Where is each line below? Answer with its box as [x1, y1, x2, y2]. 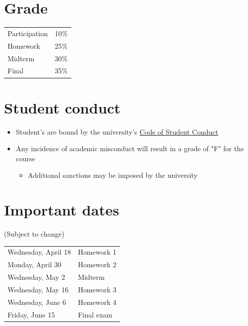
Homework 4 [78, 296, 116, 307]
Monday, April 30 [8, 259, 62, 270]
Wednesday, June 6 [8, 296, 66, 307]
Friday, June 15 [8, 309, 55, 319]
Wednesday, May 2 [8, 272, 65, 282]
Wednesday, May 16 [8, 284, 69, 294]
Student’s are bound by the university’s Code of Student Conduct [16, 126, 218, 137]
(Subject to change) [4, 229, 65, 239]
